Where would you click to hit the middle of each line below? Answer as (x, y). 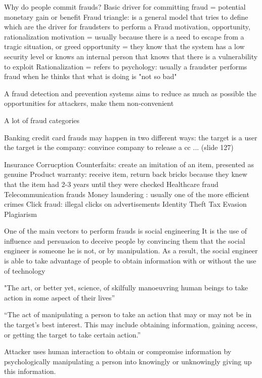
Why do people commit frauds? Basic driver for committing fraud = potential (125, 7)
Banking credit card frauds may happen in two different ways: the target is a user (131, 137)
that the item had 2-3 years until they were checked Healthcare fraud (111, 184)
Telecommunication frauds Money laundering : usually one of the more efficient (127, 194)
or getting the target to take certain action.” (72, 334)
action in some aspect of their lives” (60, 297)
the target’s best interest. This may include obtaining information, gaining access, (131, 325)
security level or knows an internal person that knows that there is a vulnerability (131, 56)
